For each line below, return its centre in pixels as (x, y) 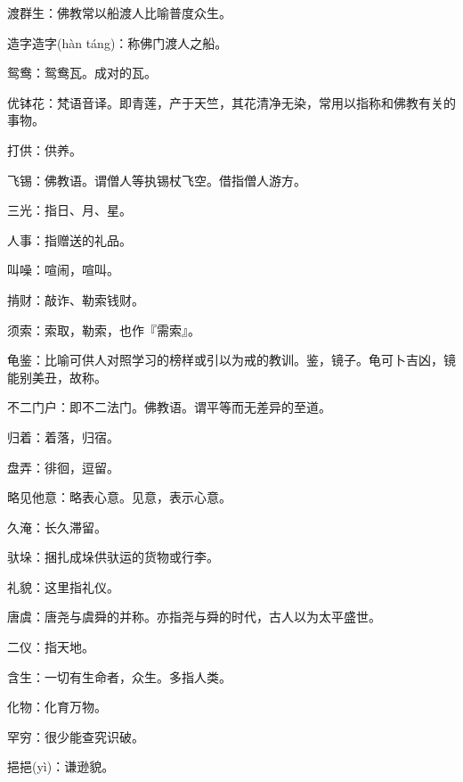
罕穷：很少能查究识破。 (76, 736)
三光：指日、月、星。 (69, 210)
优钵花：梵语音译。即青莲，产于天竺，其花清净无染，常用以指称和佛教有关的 (231, 102)
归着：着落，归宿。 (63, 436)
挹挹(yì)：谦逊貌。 (61, 766)
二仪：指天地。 (51, 647)
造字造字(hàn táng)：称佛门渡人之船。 (118, 42)
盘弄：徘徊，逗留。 (63, 467)
